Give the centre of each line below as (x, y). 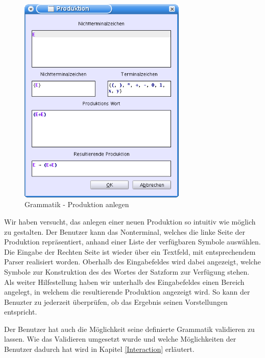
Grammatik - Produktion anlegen (77, 204)
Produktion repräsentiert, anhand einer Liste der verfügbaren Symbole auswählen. (132, 242)
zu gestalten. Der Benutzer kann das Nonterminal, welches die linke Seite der (125, 231)
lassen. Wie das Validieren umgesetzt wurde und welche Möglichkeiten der (120, 339)
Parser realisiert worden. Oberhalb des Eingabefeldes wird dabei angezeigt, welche (132, 262)
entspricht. (21, 312)
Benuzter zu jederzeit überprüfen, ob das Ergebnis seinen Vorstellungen (116, 301)
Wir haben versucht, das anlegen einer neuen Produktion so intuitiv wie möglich (130, 221)
